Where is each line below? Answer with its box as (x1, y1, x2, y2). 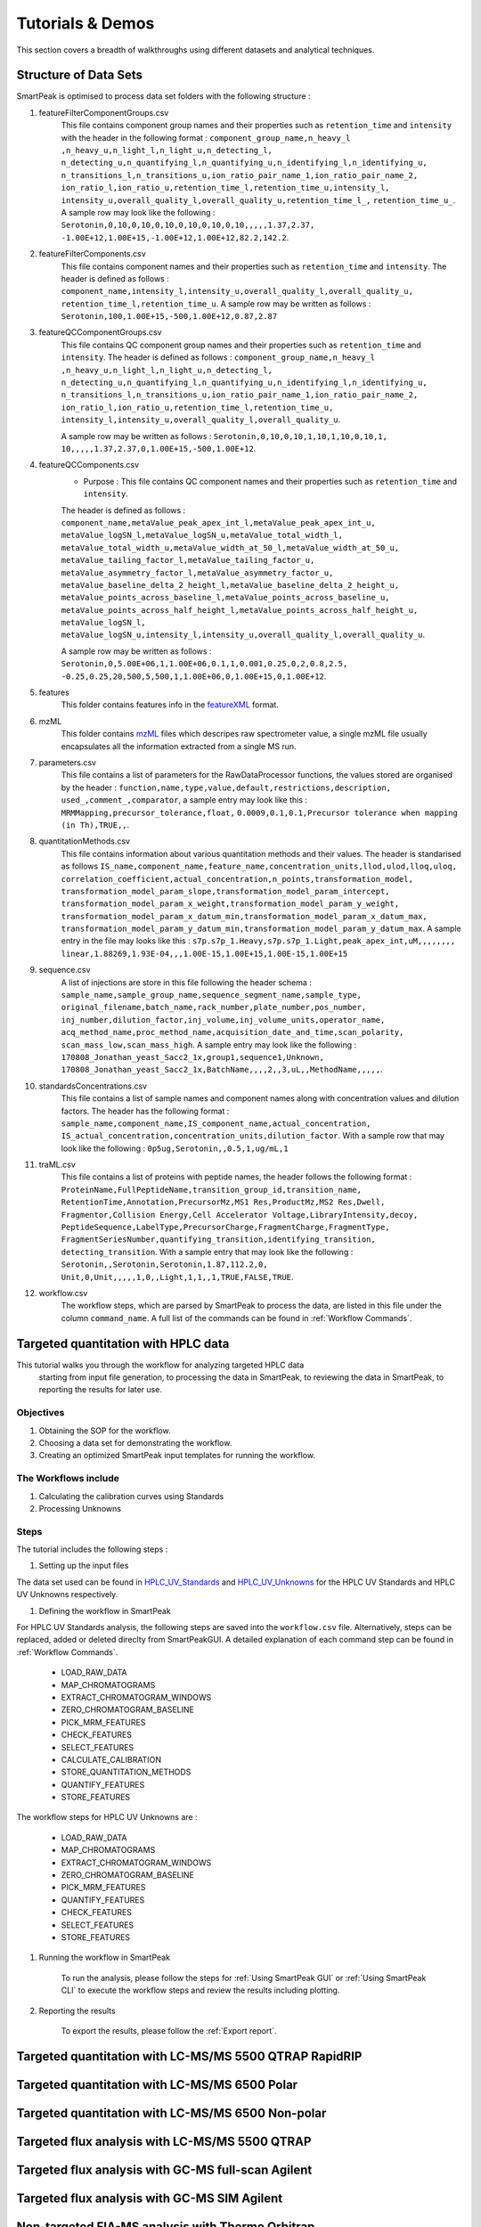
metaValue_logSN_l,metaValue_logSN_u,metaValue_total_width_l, (61, 530, 343, 541)
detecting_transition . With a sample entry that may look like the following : (61, 1246, 354, 1257)
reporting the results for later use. (38, 1384, 162, 1395)
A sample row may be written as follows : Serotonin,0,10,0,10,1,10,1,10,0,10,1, (61, 430, 387, 441)
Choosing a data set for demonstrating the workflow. (38, 1438, 232, 1448)
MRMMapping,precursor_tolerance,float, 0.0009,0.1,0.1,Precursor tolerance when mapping (61, 807, 458, 818)
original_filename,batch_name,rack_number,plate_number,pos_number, (61, 1002, 367, 1013)
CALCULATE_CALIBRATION (61, 1754, 162, 1765)
